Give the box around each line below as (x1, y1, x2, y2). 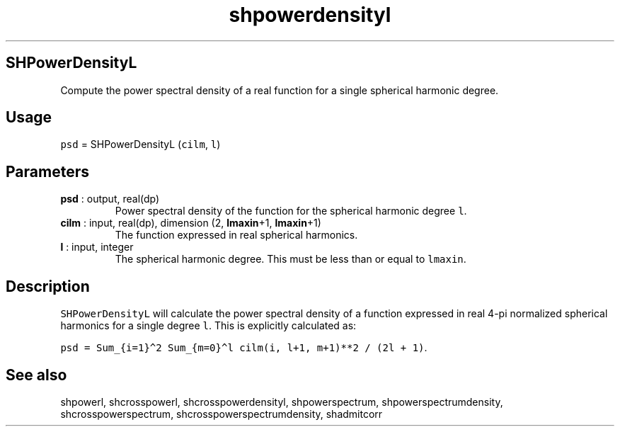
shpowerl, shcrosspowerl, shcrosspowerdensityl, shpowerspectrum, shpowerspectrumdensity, (60, 395, 503, 408)
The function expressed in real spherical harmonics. (115, 229, 358, 241)
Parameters (6, 162, 89, 181)
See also (6, 365, 67, 384)
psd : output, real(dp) (60, 193, 160, 205)
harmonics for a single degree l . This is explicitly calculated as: (60, 319, 357, 332)
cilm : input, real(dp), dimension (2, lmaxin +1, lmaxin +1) (60, 217, 321, 229)
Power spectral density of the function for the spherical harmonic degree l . (115, 205, 467, 217)
